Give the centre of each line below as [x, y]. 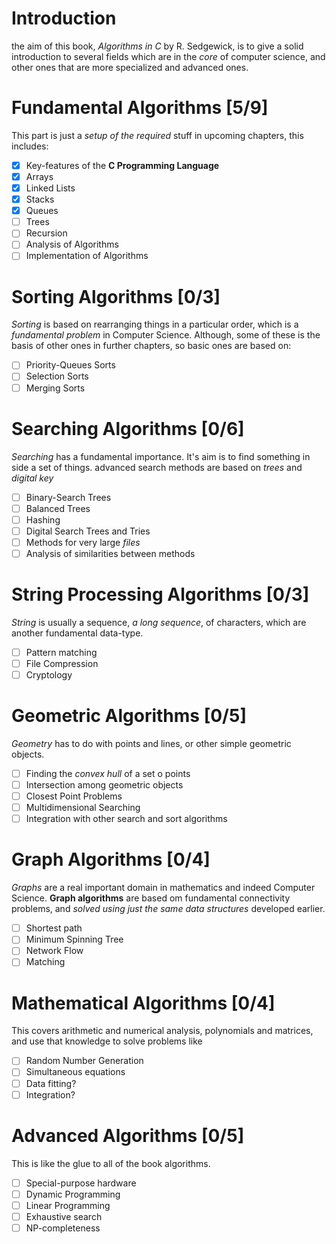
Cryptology [49, 674]
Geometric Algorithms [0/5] [129, 716]
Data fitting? [51, 1083]
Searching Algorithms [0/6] [128, 428]
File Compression [62, 663]
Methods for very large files [83, 542]
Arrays [39, 176]
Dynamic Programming [73, 1194]
